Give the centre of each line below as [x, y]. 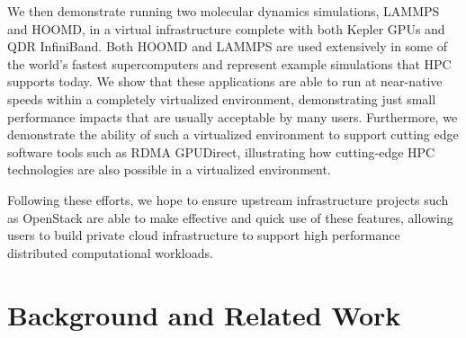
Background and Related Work [204, 314]
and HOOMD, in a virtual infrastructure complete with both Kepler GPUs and [226, 28]
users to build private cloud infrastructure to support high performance [204, 235]
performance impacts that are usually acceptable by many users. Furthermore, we [233, 116]
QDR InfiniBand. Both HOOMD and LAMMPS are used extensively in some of [227, 46]
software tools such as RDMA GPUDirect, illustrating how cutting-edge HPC [221, 151]
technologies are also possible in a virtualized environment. [169, 169]
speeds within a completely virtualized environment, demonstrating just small [222, 98]
